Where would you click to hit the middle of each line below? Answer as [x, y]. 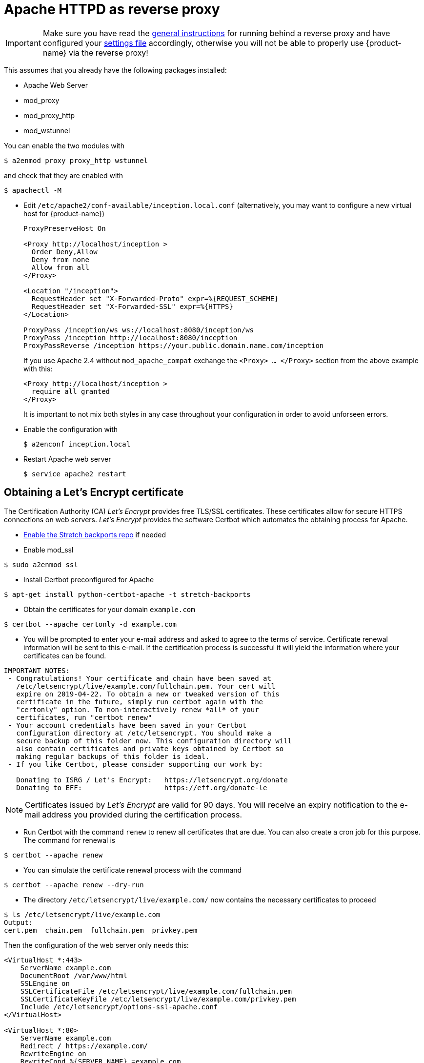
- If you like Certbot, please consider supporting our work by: [136, 764]
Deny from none [60, 259]
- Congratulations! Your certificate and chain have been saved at [140, 678]
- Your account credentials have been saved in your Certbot [127, 725]
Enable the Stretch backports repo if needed [95, 534]
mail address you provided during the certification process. [134, 814]
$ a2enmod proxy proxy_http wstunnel [76, 160]
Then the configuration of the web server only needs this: [96, 945]
